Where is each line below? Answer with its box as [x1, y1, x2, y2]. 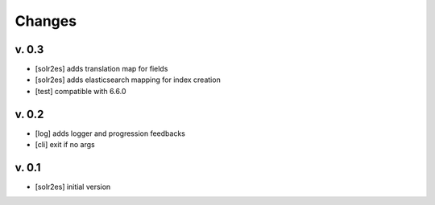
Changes [14, 12, 77, 30]
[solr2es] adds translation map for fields [35, 64, 168, 74]
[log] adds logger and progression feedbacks [35, 129, 185, 138]
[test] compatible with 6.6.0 [35, 86, 126, 96]
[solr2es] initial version [35, 182, 111, 192]
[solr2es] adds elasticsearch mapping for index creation [35, 75, 221, 84]
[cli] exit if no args [35, 140, 96, 150]
